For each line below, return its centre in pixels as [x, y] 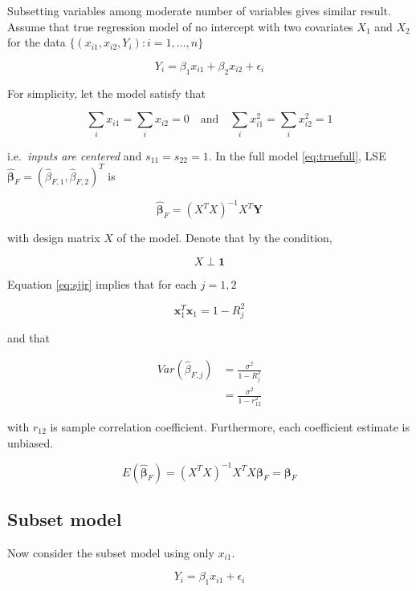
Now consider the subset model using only [111, 552]
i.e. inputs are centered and [75, 155]
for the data [37, 42]
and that [29, 337]
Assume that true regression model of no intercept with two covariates [180, 26]
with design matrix [54, 238]
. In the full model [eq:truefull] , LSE [297, 155]
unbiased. [31, 442]
